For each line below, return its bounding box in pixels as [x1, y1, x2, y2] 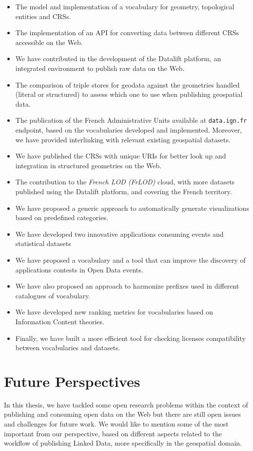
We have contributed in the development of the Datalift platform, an [15, 53, 221, 64]
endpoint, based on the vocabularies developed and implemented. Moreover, [15, 125, 242, 135]
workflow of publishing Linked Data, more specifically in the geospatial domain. [4, 438, 242, 448]
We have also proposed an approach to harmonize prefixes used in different [15, 281, 239, 291]
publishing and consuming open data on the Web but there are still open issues [4, 409, 241, 419]
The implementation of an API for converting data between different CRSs [15, 27, 239, 38]
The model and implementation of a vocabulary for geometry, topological [15, 1, 234, 11]
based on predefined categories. [15, 212, 108, 223]
